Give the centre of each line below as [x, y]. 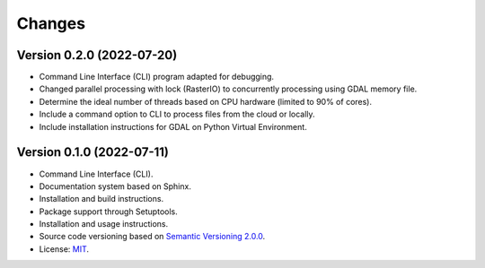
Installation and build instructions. [101, 199]
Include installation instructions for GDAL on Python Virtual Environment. [173, 126]
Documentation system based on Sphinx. [115, 186]
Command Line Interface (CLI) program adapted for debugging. [156, 77]
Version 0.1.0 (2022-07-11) [93, 152]
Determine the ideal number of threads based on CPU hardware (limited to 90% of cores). [206, 101]
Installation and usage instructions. [104, 224]
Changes [51, 23]
